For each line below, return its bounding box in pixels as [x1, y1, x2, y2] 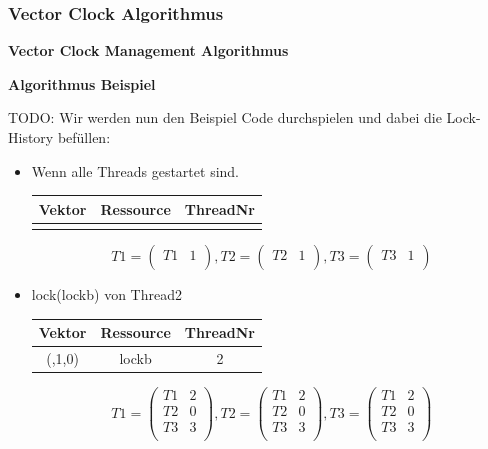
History [8, 127, 54, 147]
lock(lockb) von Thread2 [31, 284, 182, 305]
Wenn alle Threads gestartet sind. [31, 160, 239, 181]
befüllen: [57, 127, 111, 147]
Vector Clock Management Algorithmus [8, 40, 289, 61]
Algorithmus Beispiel [8, 73, 156, 94]
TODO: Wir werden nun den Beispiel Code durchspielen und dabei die [8, 107, 442, 128]
